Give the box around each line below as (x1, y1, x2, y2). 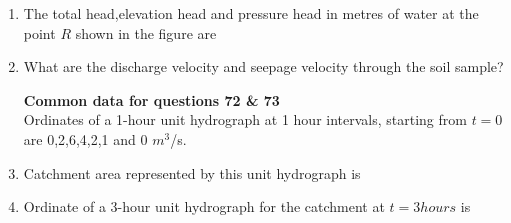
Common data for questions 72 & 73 (23, 89, 280, 110)
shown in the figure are (75, 22, 217, 43)
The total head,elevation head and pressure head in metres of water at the (23, 3, 479, 23)
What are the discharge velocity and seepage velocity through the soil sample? (23, 56, 504, 77)
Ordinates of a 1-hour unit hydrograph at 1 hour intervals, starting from (23, 109, 467, 130)
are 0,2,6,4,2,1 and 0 (23, 128, 148, 149)
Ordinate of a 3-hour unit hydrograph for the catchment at (23, 196, 385, 217)
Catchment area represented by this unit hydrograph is (23, 162, 361, 183)
